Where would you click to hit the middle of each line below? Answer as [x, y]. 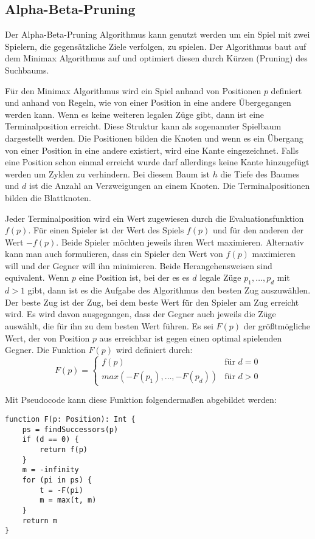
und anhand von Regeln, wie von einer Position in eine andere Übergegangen [148, 102]
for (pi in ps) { [57, 480]
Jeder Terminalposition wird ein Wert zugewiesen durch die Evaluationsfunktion [154, 218]
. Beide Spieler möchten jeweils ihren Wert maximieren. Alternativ [180, 242]
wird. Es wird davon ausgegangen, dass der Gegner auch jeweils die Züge [140, 314]
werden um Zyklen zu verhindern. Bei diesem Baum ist [108, 173]
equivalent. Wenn [37, 277]
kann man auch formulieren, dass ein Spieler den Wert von [114, 254]
